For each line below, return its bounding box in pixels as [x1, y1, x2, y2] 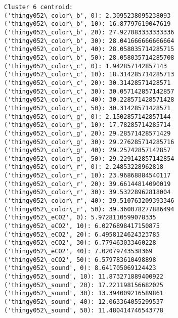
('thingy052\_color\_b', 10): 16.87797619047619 [4, 20, 171, 28]
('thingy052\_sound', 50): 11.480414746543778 [4, 306, 163, 314]
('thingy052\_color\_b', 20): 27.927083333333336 [4, 28, 174, 36]
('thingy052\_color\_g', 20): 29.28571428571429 [4, 129, 171, 137]
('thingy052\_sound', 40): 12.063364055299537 [4, 298, 163, 305]
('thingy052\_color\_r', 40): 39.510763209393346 [4, 197, 174, 205]
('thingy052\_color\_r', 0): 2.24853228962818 [4, 163, 163, 171]
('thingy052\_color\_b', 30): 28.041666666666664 [4, 37, 174, 44]
